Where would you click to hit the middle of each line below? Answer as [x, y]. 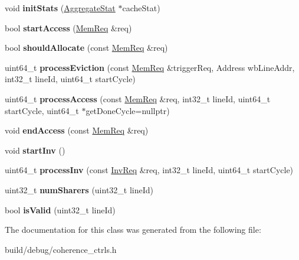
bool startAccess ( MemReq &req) [68, 27]
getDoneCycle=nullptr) [128, 110]
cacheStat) [141, 8]
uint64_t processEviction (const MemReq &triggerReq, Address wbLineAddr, [150, 67]
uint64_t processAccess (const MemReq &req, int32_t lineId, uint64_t [138, 98]
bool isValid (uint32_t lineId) [60, 209]
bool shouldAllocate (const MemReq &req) [86, 48]
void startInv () [35, 150]
